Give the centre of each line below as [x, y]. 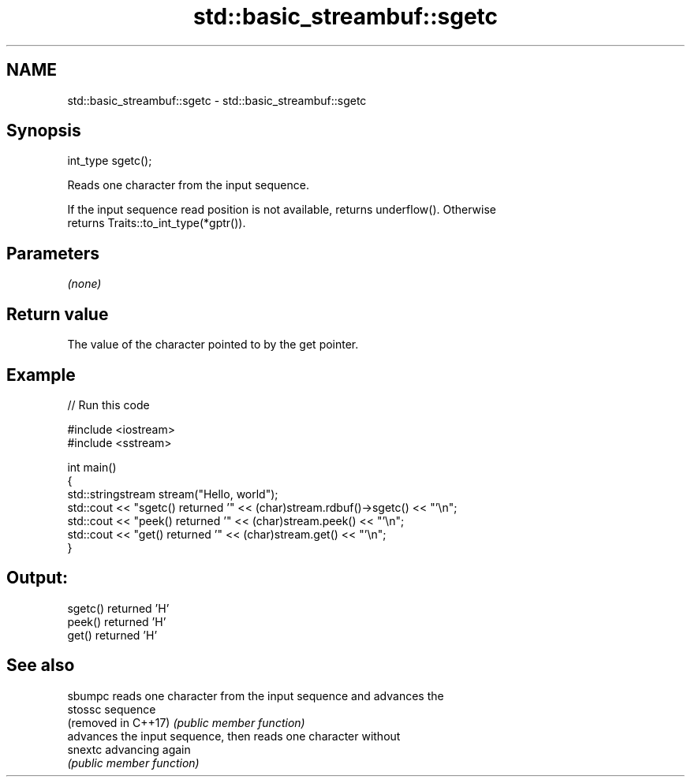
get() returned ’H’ [112, 635]
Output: [37, 578]
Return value [58, 314]
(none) [84, 284]
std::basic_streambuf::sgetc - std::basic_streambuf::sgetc [217, 100]
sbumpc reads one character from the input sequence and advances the [256, 695]
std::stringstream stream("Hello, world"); [173, 494]
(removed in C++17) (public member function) [186, 722]
